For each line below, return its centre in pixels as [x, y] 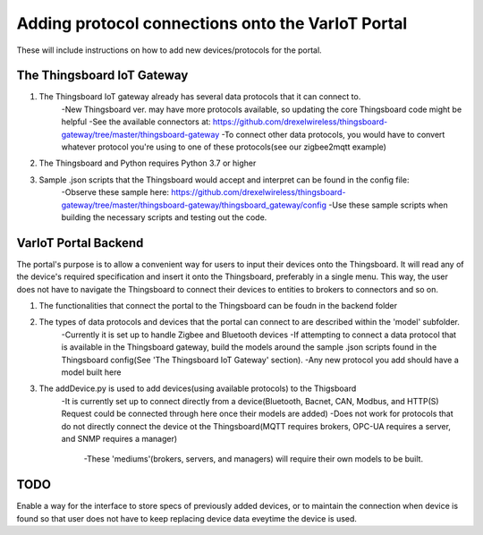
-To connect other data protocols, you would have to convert [333, 134]
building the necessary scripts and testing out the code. [164, 217]
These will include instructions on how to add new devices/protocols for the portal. [169, 50]
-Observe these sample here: [115, 192]
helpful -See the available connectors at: [136, 122]
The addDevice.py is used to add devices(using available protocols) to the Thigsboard [198, 388]
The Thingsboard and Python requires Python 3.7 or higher [148, 163]
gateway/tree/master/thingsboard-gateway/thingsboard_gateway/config [194, 205]
